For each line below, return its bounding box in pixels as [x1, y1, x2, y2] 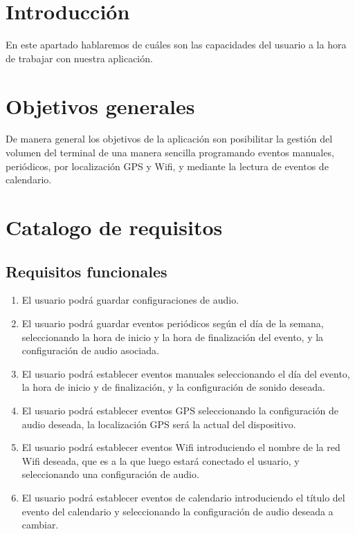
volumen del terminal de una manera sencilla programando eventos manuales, [6, 145, 334, 160]
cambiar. [21, 517, 59, 532]
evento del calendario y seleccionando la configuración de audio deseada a [21, 504, 334, 518]
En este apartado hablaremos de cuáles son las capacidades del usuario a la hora [6, 37, 347, 52]
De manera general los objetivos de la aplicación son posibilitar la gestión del [6, 131, 333, 146]
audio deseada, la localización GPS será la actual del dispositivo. [21, 416, 296, 431]
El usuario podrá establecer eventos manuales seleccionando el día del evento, [21, 366, 350, 380]
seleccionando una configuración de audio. [21, 467, 199, 481]
